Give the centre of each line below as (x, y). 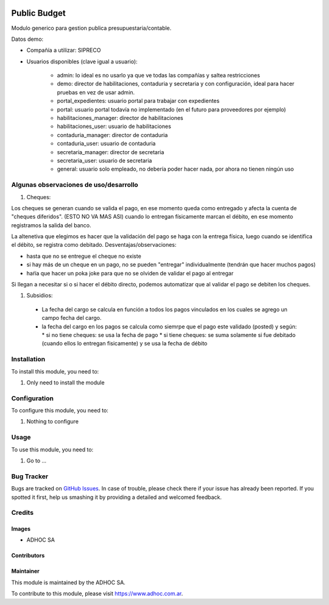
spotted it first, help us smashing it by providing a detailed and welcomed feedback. (116, 497)
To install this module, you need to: (55, 371)
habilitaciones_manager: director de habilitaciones (120, 118)
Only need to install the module (65, 382)
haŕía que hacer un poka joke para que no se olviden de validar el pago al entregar (130, 273)
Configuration (33, 398)
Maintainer (25, 571)
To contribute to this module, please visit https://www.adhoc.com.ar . (97, 593)
